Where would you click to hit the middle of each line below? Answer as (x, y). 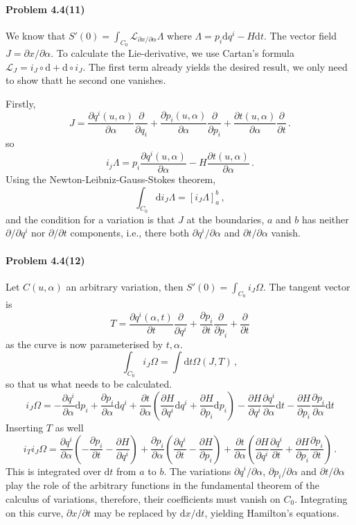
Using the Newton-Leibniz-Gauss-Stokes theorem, (111, 179)
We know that (36, 35)
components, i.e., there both (130, 233)
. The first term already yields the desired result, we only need (215, 66)
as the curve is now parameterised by (84, 344)
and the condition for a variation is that (90, 219)
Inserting (25, 427)
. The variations (197, 471)
